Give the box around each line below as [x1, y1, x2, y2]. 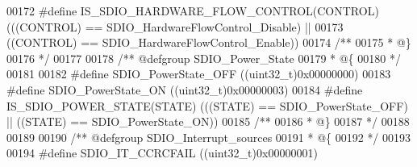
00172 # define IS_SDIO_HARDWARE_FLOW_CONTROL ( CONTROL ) [6, 2, 379, 19]
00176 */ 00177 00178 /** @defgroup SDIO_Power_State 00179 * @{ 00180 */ [6, 49, 401, 66]
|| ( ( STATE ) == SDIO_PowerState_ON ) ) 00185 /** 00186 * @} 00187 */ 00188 [6, 113, 410, 130]
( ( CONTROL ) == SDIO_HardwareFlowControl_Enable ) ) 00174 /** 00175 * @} [6, 34, 411, 51]
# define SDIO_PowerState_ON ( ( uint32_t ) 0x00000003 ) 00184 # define [6, 81, 363, 98]
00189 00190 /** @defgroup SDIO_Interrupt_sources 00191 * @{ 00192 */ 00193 [6, 128, 411, 145]
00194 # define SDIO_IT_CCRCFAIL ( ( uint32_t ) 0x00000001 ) [6, 144, 318, 161]
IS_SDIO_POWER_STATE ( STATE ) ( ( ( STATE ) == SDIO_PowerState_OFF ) [6, 97, 408, 114]
